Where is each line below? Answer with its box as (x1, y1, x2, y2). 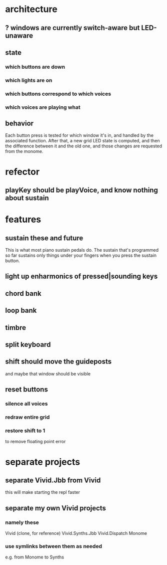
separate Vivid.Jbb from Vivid (5, 476, 101, 484)
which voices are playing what (5, 104, 81, 111)
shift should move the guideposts (5, 357, 112, 366)
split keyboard (5, 340, 51, 349)
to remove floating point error (5, 439, 66, 445)
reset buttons (5, 385, 48, 394)
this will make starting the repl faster (5, 489, 80, 495)
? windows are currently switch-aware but (5, 24, 140, 32)
